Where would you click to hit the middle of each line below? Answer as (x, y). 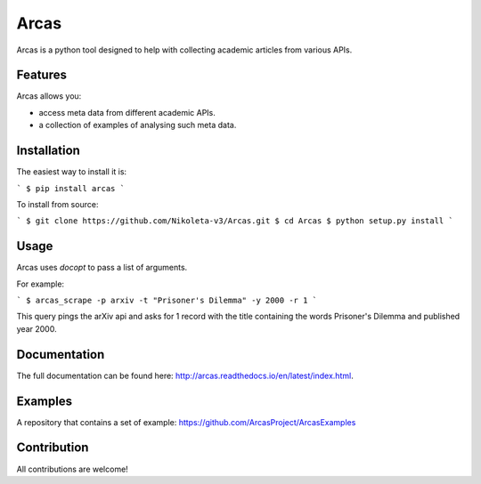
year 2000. (37, 328)
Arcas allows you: (49, 96)
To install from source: (57, 204)
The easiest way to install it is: (72, 172)
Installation (48, 151)
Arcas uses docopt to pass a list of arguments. (102, 268)
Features (41, 75)
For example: (41, 284)
